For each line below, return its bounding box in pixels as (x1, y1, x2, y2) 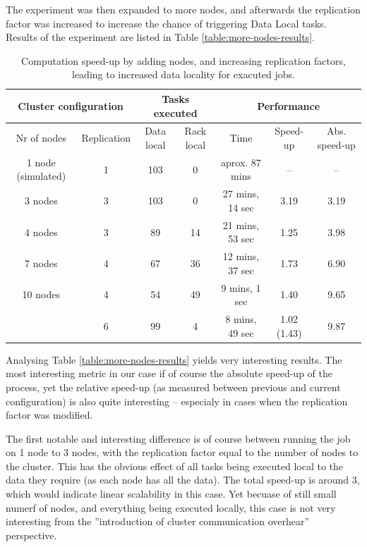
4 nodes (25, 224, 58, 239)
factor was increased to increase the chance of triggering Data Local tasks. (6, 16, 327, 30)
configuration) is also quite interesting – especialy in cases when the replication (6, 393, 348, 408)
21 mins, (222, 217, 260, 232)
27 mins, (222, 186, 260, 201)
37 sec (228, 262, 254, 277)
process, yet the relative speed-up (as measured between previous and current (6, 379, 341, 394)
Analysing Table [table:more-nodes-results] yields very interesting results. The (6, 352, 342, 367)
